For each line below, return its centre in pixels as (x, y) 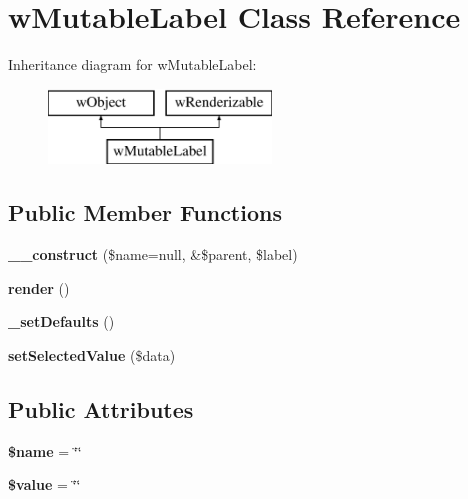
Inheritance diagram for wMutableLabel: (132, 64)
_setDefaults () (61, 321)
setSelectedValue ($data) (92, 354)
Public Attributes (101, 408)
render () (39, 287)
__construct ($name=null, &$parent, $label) (153, 254)
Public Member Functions (145, 212)
